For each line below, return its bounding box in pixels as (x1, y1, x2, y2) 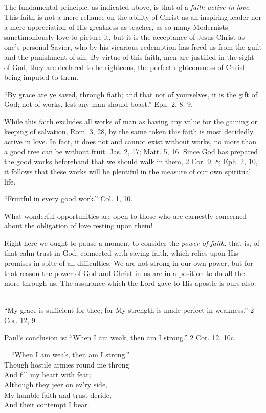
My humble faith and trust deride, (4, 389, 112, 400)
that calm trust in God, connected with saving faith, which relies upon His (4, 247, 238, 258)
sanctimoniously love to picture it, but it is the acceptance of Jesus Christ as (4, 31, 245, 42)
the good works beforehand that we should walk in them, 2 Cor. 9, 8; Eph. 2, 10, (4, 156, 258, 167)
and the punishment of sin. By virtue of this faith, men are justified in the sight (4, 51, 254, 62)
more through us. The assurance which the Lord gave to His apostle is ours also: (4, 278, 256, 288)
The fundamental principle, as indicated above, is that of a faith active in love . (4, 2, 251, 12)
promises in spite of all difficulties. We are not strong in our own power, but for (4, 258, 253, 268)
